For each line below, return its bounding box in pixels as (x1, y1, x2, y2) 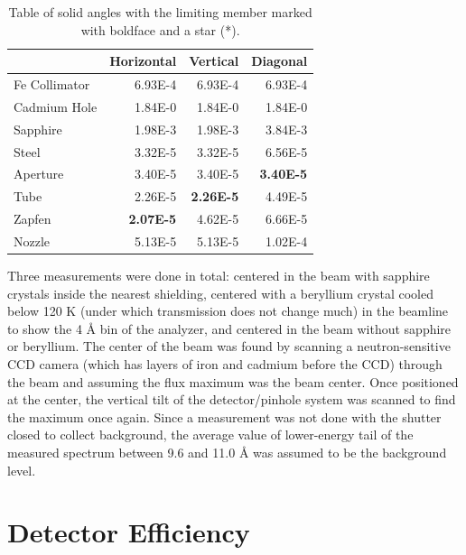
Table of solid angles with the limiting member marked (8, 3, 312, 21)
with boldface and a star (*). (80, 20, 240, 39)
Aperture (14, 164, 64, 183)
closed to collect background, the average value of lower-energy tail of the (7, 425, 414, 444)
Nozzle (14, 231, 51, 250)
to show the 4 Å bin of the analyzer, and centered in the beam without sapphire (7, 319, 452, 338)
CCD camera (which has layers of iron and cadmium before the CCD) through (7, 355, 443, 373)
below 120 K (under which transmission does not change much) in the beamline (7, 301, 449, 320)
